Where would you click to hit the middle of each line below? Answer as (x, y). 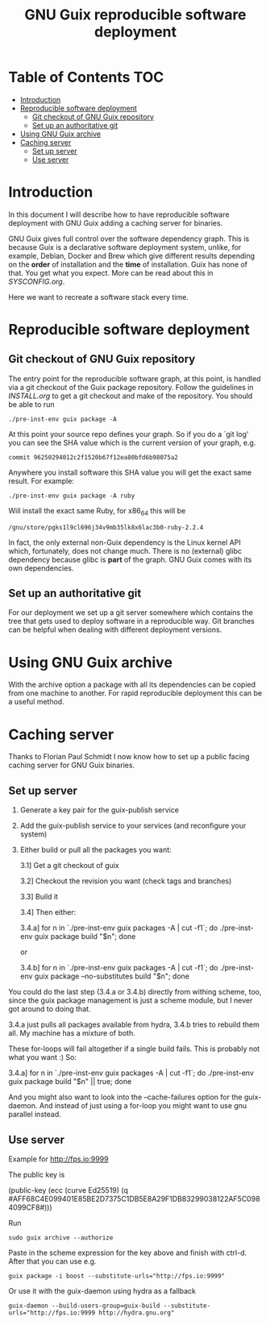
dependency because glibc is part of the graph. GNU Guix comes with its (130, 559)
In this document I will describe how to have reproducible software (119, 214)
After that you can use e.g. (52, 1261)
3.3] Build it (39, 897)
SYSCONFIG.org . (37, 281)
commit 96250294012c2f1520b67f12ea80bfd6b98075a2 (93, 457)
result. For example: (42, 480)
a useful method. (36, 702)
